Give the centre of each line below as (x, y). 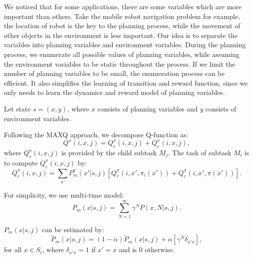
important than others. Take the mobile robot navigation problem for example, (122, 16)
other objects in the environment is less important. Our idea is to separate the (121, 35)
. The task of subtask (200, 153)
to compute (21, 162)
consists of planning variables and (147, 108)
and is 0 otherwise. (147, 249)
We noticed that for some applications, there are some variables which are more (123, 6)
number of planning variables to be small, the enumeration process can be (114, 73)
